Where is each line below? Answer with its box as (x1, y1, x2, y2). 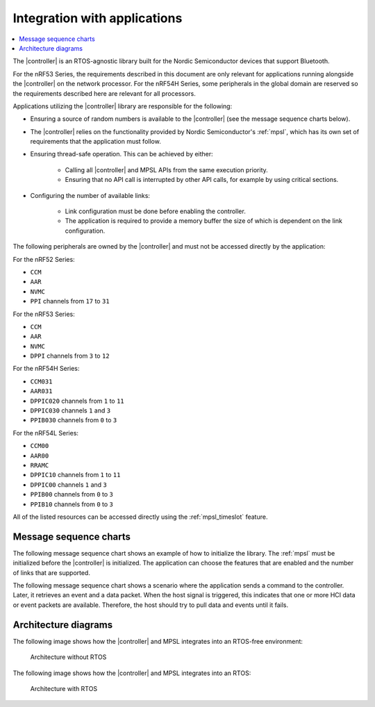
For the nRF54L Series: (12, 429, 79, 437)
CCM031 (30, 377, 53, 385)
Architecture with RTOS (30, 684, 97, 692)
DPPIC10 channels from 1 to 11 (30, 471, 121, 479)
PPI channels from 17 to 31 (30, 297, 110, 306)
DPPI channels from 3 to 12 (30, 351, 110, 360)
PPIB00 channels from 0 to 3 (30, 490, 114, 499)
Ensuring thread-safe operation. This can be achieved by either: (30, 150, 213, 158)
